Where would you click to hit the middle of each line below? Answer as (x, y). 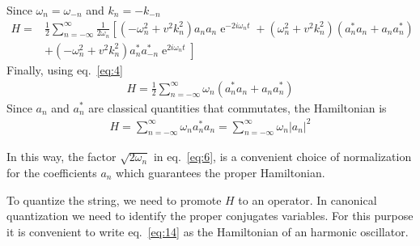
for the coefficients (52, 173)
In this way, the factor (62, 157)
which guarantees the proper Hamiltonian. (221, 173)
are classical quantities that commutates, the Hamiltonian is (238, 107)
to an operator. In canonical (308, 199)
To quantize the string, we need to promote (114, 199)
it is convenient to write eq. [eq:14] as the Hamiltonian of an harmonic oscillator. (208, 231)
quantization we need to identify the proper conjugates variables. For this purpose (210, 216)
